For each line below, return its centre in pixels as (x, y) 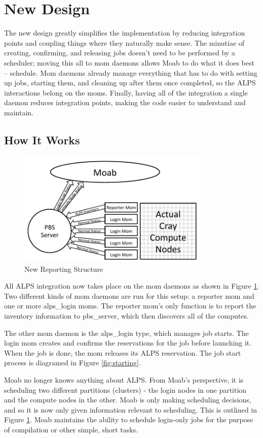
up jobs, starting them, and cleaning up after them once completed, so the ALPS (130, 83)
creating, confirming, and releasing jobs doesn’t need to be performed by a (120, 53)
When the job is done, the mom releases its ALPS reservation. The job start (123, 352)
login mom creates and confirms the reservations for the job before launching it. (128, 343)
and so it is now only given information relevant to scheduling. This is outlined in (131, 409)
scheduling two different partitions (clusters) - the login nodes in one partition (125, 389)
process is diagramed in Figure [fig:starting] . (72, 363)
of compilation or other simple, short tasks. (71, 429)
